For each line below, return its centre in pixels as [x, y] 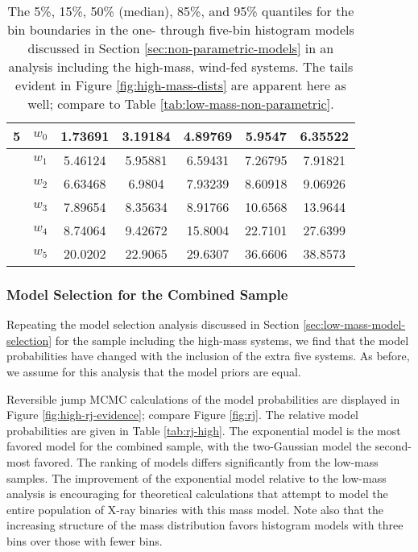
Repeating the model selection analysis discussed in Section [153, 324]
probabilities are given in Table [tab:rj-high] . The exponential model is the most [204, 430]
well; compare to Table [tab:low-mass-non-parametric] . [181, 104]
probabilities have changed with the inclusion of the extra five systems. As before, [208, 356]
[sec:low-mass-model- [354, 324]
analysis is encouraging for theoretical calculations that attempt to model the [197, 494]
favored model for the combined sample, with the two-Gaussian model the [189, 446]
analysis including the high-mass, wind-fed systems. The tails [181, 66]
